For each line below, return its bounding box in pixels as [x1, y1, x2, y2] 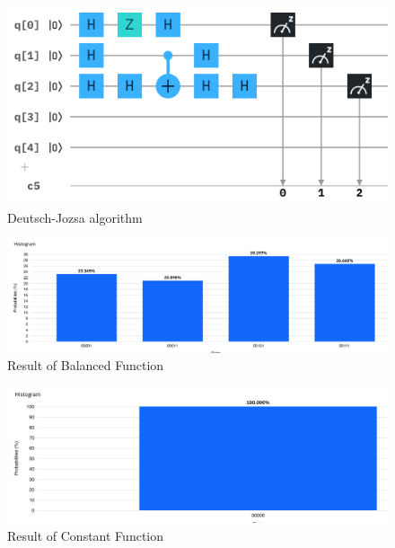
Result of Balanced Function [7, 356, 164, 375]
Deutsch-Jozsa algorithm [7, 208, 143, 226]
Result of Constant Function [7, 526, 164, 544]
